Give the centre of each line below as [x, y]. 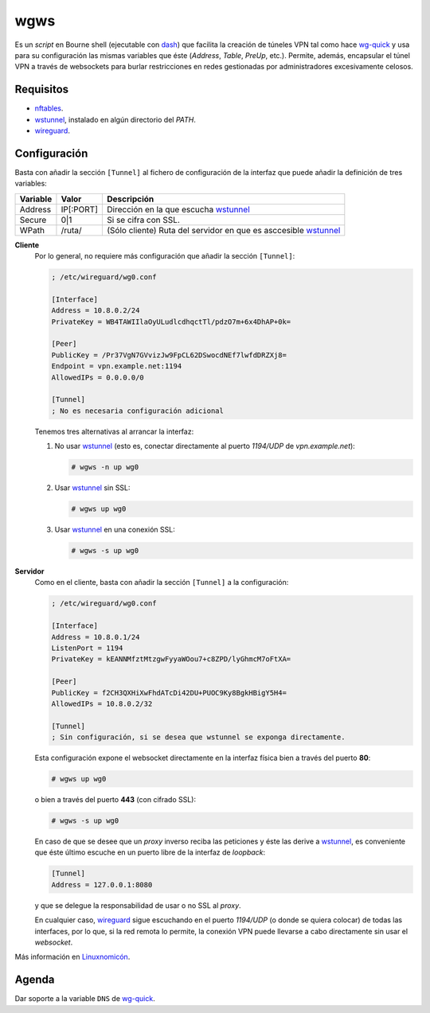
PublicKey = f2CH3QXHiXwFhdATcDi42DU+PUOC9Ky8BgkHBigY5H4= [169, 693]
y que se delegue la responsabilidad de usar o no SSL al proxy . [138, 905]
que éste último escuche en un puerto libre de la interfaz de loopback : [150, 852]
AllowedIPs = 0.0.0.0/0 [98, 377]
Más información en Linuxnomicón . [72, 957]
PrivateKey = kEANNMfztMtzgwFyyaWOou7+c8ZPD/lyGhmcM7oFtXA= [171, 659]
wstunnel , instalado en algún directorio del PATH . [115, 119]
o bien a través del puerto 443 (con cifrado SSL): [115, 800]
